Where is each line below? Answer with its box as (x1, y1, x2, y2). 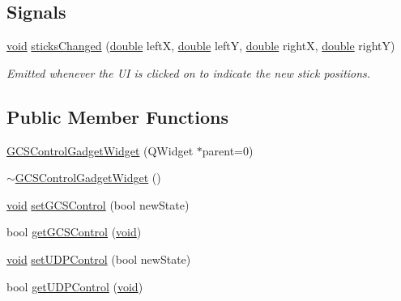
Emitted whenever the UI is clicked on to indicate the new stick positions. (6, 64, 371, 81)
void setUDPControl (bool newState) (6, 250, 191, 267)
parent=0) (202, 142, 254, 159)
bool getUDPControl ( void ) (6, 278, 143, 295)
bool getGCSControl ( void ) (6, 223, 142, 240)
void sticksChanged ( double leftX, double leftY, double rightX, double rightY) (6, 37, 395, 54)
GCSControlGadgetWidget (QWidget (6, 142, 194, 159)
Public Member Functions (6, 104, 228, 129)
